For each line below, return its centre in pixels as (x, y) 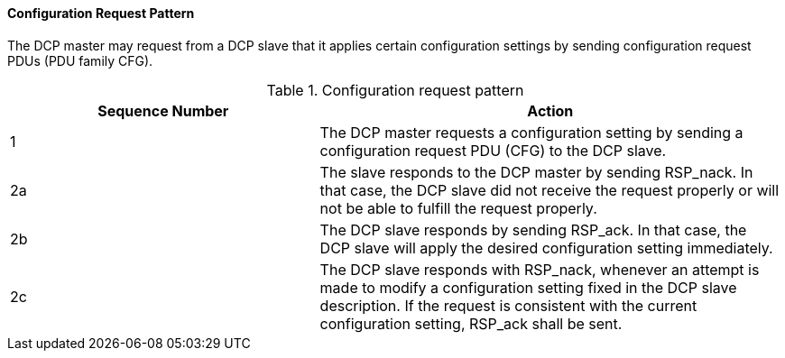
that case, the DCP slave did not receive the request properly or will (549, 190)
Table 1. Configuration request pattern (395, 90)
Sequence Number (163, 110)
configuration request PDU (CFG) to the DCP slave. (493, 150)
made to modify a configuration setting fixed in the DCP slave (528, 287)
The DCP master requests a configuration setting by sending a (531, 132)
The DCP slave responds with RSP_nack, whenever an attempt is (540, 269)
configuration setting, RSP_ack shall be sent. (471, 323)
